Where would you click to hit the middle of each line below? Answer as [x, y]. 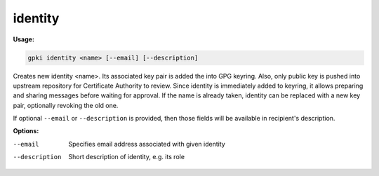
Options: [26, 131]
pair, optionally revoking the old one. [66, 105]
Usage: [24, 39]
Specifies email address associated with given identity [147, 144]
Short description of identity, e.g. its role [127, 157]
